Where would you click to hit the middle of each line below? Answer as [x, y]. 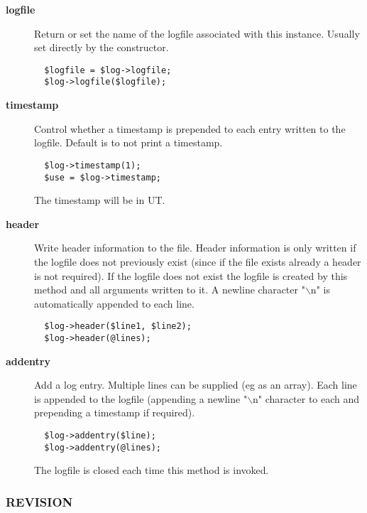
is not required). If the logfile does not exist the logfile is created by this [191, 275]
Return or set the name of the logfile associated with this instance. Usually [197, 33]
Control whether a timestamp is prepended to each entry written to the [190, 128]
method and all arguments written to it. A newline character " [170, 290]
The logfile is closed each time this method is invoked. [152, 470]
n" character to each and [306, 398]
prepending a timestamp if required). [115, 412]
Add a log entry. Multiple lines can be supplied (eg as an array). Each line [196, 385]
